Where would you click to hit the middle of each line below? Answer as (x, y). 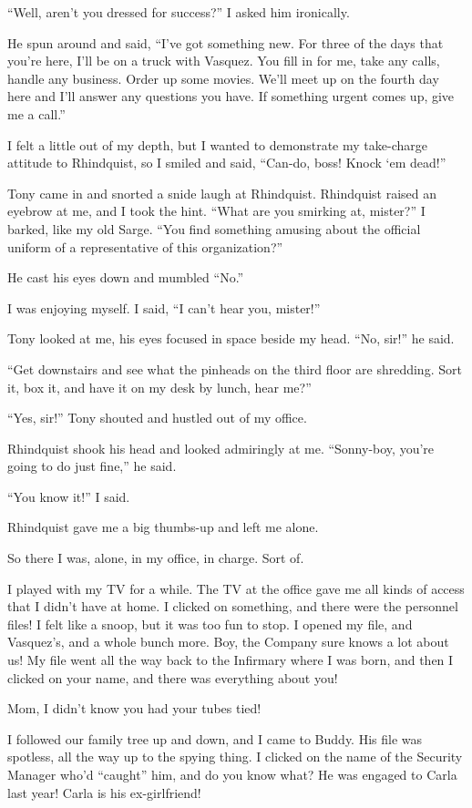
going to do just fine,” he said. (92, 466)
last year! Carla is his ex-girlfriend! (104, 792)
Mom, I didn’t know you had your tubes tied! (134, 708)
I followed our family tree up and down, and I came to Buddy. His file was (215, 738)
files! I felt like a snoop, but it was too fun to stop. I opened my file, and (210, 624)
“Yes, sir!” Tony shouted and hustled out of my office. (157, 418)
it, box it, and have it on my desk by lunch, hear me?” (159, 387)
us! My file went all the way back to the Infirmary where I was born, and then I (231, 660)
